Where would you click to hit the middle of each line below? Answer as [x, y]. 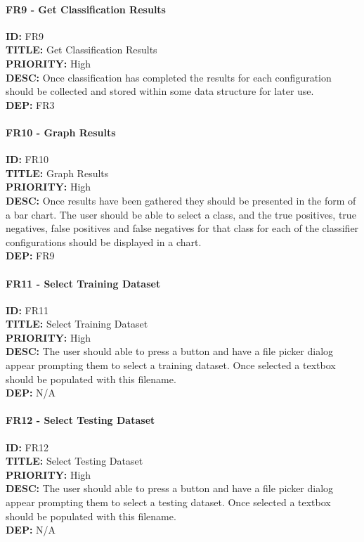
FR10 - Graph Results [61, 132]
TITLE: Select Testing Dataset [74, 461]
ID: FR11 [27, 310]
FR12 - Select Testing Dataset [80, 420]
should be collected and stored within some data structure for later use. [160, 91]
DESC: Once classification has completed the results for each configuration [169, 77]
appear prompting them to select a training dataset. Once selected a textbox [171, 365]
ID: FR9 [25, 36]
